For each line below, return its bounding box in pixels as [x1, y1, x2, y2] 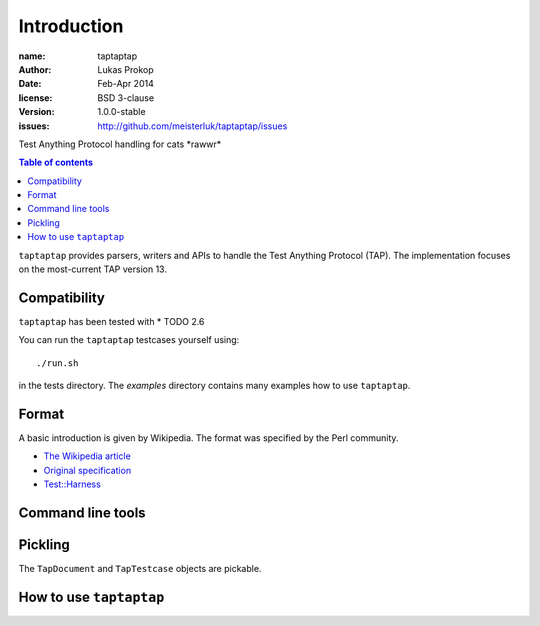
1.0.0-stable [97, 106, 146, 118]
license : [18, 91, 53, 104]
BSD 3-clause [97, 91, 155, 104]
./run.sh [36, 357, 79, 369]
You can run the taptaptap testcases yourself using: [18, 334, 240, 346]
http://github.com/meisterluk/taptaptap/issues [97, 120, 288, 132]
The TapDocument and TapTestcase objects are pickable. [18, 563, 262, 575]
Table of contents [18, 156, 94, 169]
